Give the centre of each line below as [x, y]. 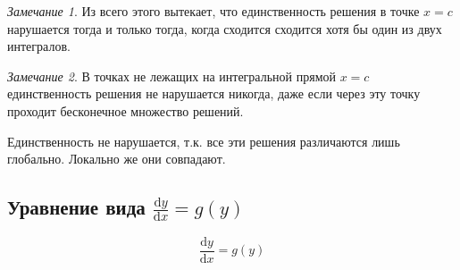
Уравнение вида [76, 207]
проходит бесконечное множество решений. [125, 110]
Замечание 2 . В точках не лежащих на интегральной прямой [171, 76]
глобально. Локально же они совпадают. [117, 159]
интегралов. [39, 46]
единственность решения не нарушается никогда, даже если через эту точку [214, 93]
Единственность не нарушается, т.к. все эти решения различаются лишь [204, 141]
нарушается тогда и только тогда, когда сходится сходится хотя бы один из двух [225, 28]
